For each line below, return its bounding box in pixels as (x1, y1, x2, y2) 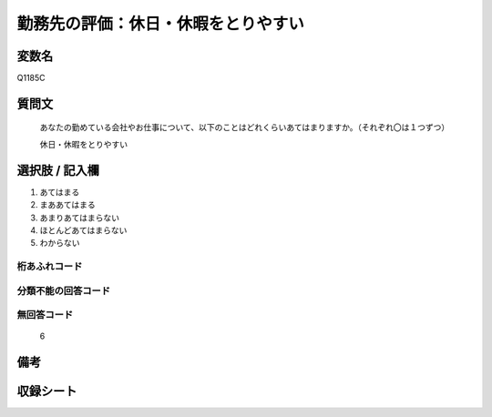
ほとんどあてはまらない (39, 224, 128, 236)
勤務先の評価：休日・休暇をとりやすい (16, 14, 305, 34)
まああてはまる (39, 199, 96, 210)
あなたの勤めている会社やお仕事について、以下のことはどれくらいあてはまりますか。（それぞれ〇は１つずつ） (39, 122, 450, 133)
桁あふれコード (16, 260, 83, 273)
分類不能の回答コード (16, 284, 111, 297)
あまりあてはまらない (39, 212, 120, 223)
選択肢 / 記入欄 (16, 162, 100, 178)
